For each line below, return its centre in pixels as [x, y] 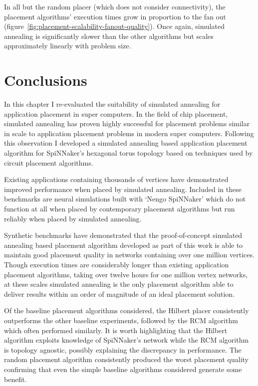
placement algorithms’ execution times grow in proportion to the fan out [115, 16]
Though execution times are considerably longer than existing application [117, 264]
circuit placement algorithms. [49, 162]
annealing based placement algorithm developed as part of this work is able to [124, 245]
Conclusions [46, 80]
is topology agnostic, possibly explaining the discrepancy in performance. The [123, 349]
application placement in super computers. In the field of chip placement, [116, 113]
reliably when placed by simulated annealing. [73, 218]
